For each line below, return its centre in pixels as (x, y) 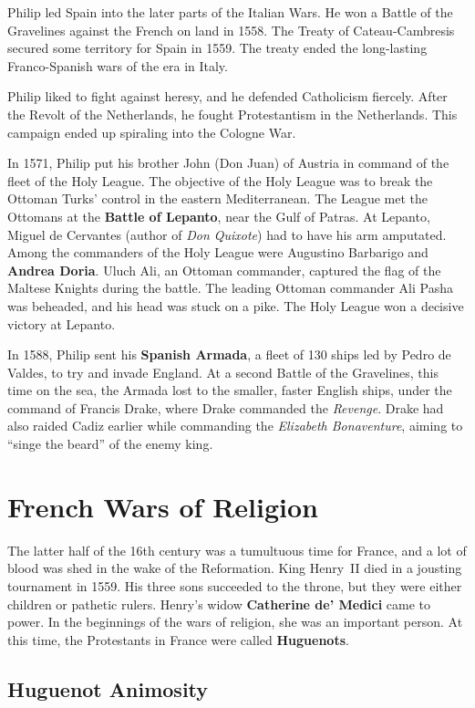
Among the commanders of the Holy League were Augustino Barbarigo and (218, 252)
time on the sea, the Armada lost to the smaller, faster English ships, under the (230, 390)
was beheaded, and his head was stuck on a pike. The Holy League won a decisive (236, 305)
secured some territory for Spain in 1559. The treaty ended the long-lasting (217, 48)
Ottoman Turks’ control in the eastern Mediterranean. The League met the (217, 198)
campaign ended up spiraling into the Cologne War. (152, 132)
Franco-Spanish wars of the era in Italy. (118, 65)
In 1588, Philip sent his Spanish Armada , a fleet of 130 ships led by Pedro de (229, 354)
